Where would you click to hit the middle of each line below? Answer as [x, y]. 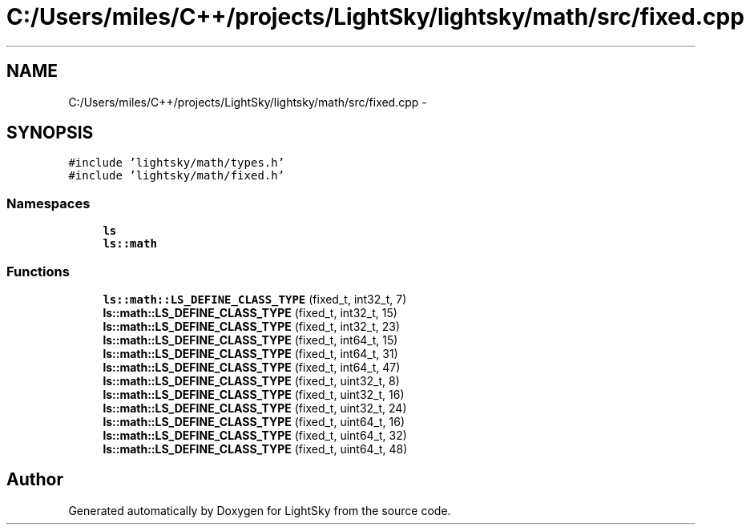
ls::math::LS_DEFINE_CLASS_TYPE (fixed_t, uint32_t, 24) [255, 408]
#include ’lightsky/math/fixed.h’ [177, 176]
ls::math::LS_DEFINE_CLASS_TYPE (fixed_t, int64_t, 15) [250, 340]
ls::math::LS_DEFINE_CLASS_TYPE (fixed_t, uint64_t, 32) [255, 435]
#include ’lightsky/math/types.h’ [177, 163]
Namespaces [48, 203]
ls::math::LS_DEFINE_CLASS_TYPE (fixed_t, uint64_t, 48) [255, 449]
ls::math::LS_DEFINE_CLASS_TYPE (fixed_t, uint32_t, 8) [251, 380]
